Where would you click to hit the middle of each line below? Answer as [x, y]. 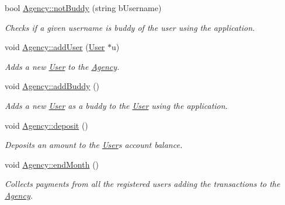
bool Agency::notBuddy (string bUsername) [83, 8]
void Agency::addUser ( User [55, 47]
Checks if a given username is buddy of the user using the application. [130, 27]
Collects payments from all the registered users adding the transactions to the [142, 184]
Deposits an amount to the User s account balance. [94, 145]
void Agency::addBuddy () [52, 86]
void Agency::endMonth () [52, 164]
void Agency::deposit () [46, 125]
